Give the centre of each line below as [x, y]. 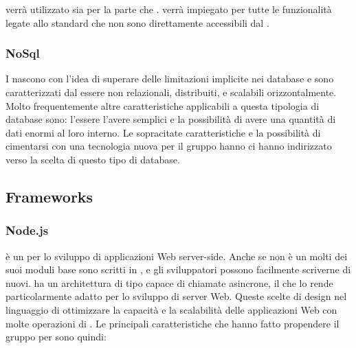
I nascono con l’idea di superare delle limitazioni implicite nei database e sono [170, 79]
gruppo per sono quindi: [56, 337]
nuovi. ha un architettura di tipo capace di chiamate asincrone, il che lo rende [169, 282]
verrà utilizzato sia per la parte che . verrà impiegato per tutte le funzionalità [169, 9]
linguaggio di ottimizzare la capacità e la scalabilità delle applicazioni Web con [171, 309]
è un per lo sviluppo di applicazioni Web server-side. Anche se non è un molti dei [177, 256]
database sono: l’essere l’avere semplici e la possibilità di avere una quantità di [171, 119]
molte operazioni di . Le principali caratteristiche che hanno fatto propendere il [173, 323]
